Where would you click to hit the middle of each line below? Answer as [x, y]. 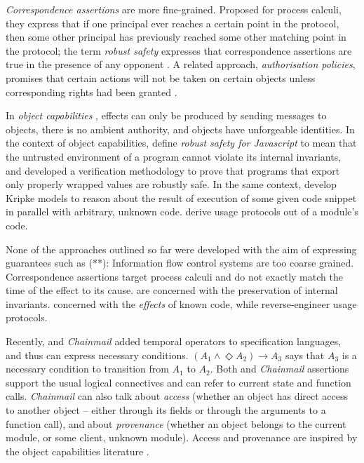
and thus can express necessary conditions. [97, 355]
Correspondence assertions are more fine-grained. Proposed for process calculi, [174, 9]
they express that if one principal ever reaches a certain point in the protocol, [173, 23]
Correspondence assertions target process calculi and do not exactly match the [174, 276]
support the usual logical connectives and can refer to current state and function [178, 382]
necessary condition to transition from [87, 369]
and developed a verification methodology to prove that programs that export [173, 170]
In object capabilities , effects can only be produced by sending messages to [166, 115]
